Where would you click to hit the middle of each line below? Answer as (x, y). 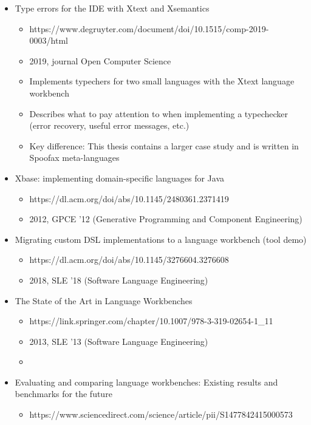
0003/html (49, 40)
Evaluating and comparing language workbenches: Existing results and (146, 382)
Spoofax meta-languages (74, 158)
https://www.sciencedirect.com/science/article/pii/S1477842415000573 (161, 414)
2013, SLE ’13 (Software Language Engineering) (119, 341)
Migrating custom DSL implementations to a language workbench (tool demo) (161, 239)
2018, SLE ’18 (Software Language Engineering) (119, 280)
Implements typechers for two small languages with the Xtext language (162, 81)
